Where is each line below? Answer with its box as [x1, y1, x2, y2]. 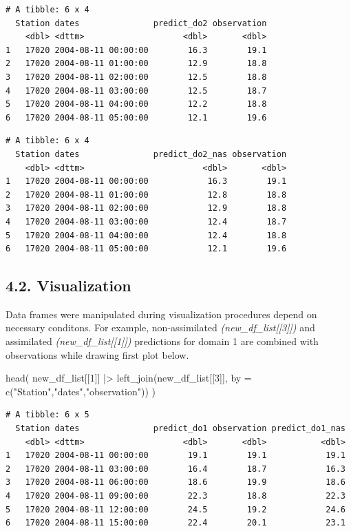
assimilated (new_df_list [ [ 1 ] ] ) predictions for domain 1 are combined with [6, 334, 319, 348]
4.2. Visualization [6, 275, 131, 296]
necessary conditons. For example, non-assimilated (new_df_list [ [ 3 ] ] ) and [6, 320, 315, 335]
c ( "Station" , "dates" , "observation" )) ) [6, 384, 156, 398]
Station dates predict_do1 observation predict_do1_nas [15, 424, 345, 434]
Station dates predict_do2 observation [15, 18, 267, 28]
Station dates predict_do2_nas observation [15, 149, 287, 159]
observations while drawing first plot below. [6, 347, 189, 362]
